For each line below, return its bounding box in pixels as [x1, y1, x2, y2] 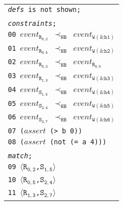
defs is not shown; [8, 5, 81, 13]
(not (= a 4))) [49, 137, 107, 146]
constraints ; [8, 19, 57, 27]
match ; [8, 151, 33, 160]
